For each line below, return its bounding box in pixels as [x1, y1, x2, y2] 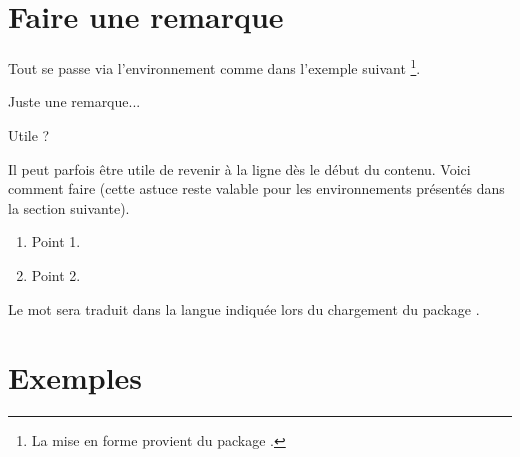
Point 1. [31, 231, 81, 252]
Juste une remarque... [8, 91, 141, 112]
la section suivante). [8, 197, 130, 218]
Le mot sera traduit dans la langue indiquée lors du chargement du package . [8, 298, 480, 319]
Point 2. [31, 264, 81, 285]
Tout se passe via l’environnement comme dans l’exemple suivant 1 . [8, 55, 421, 78]
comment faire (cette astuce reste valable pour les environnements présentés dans [8, 178, 505, 199]
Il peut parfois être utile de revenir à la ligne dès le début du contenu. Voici [8, 158, 471, 179]
